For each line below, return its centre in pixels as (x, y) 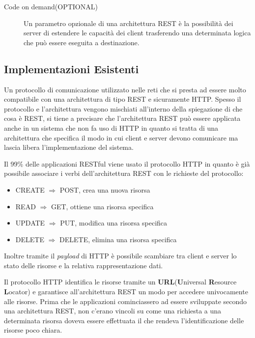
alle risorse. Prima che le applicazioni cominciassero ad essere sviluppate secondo (126, 301)
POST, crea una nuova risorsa (105, 189)
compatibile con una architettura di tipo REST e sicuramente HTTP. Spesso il (123, 99)
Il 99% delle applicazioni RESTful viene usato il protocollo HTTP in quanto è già (127, 163)
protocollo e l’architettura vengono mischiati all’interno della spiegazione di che (123, 108)
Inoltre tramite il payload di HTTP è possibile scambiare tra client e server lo (120, 256)
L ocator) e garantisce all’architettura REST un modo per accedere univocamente (126, 292)
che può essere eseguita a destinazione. (82, 42)
